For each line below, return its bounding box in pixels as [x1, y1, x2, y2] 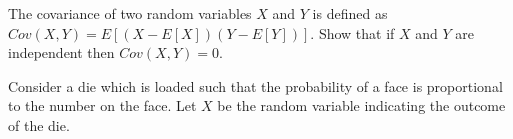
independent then [8, 42, 115, 63]
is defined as [312, 3, 388, 23]
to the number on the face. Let [8, 95, 197, 116]
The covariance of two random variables [8, 3, 252, 23]
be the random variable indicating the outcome [217, 95, 506, 116]
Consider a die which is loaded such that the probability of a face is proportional [8, 75, 503, 96]
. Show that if [310, 22, 395, 43]
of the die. [8, 114, 70, 135]
